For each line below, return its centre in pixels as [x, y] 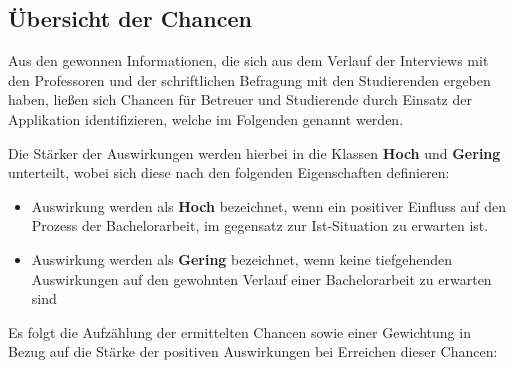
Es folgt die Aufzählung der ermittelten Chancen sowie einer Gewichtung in [239, 331]
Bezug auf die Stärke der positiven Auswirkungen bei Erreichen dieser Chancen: [253, 351]
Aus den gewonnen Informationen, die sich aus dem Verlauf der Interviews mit [248, 60]
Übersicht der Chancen [130, 18]
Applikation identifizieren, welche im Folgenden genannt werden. [206, 118]
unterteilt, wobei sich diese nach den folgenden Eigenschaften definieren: [229, 172]
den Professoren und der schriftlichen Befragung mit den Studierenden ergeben [249, 79]
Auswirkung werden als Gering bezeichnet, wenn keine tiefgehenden [241, 258]
